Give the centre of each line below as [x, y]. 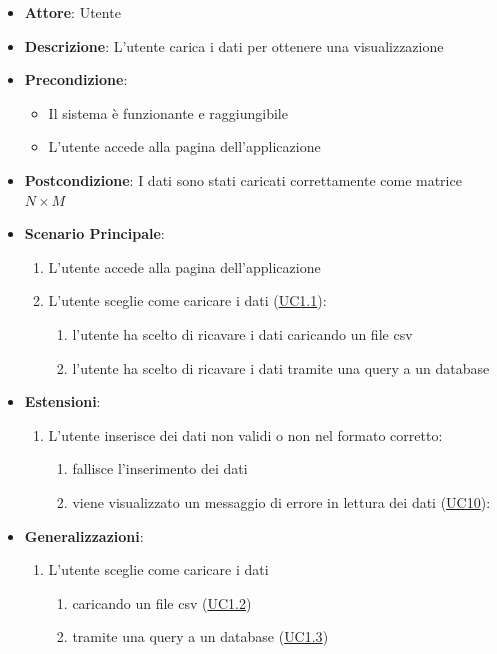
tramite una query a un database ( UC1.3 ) [200, 636]
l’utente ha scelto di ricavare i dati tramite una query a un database [281, 367]
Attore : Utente [72, 12]
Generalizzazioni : [84, 535]
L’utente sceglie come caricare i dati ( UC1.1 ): [187, 300]
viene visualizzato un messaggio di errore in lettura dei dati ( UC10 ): [281, 501]
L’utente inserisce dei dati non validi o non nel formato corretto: [245, 434]
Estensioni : [62, 401]
